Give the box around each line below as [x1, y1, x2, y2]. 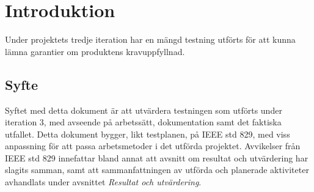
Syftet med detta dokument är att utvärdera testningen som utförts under [5, 103, 282, 116]
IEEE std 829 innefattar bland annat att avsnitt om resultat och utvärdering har [5, 151, 309, 164]
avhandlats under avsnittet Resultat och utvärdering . [5, 175, 202, 188]
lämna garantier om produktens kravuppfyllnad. [5, 45, 185, 57]
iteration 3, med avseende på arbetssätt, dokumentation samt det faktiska [5, 116, 282, 128]
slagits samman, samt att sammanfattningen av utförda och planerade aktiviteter [5, 163, 309, 176]
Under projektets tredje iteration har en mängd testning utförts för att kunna [5, 33, 296, 46]
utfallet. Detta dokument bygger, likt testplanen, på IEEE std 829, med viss [5, 127, 290, 140]
